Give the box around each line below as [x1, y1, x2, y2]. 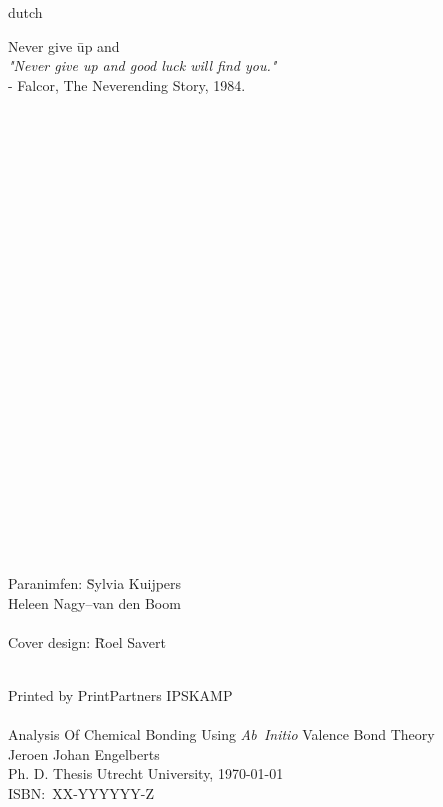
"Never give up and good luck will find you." [8, 55, 277, 76]
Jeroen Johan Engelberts [8, 743, 160, 764]
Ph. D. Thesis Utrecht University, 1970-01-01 [8, 763, 284, 784]
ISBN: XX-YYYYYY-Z [8, 782, 155, 803]
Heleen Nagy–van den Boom [8, 592, 181, 613]
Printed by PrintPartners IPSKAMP [8, 685, 233, 705]
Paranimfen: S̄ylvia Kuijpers [8, 573, 182, 594]
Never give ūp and [8, 35, 120, 56]
